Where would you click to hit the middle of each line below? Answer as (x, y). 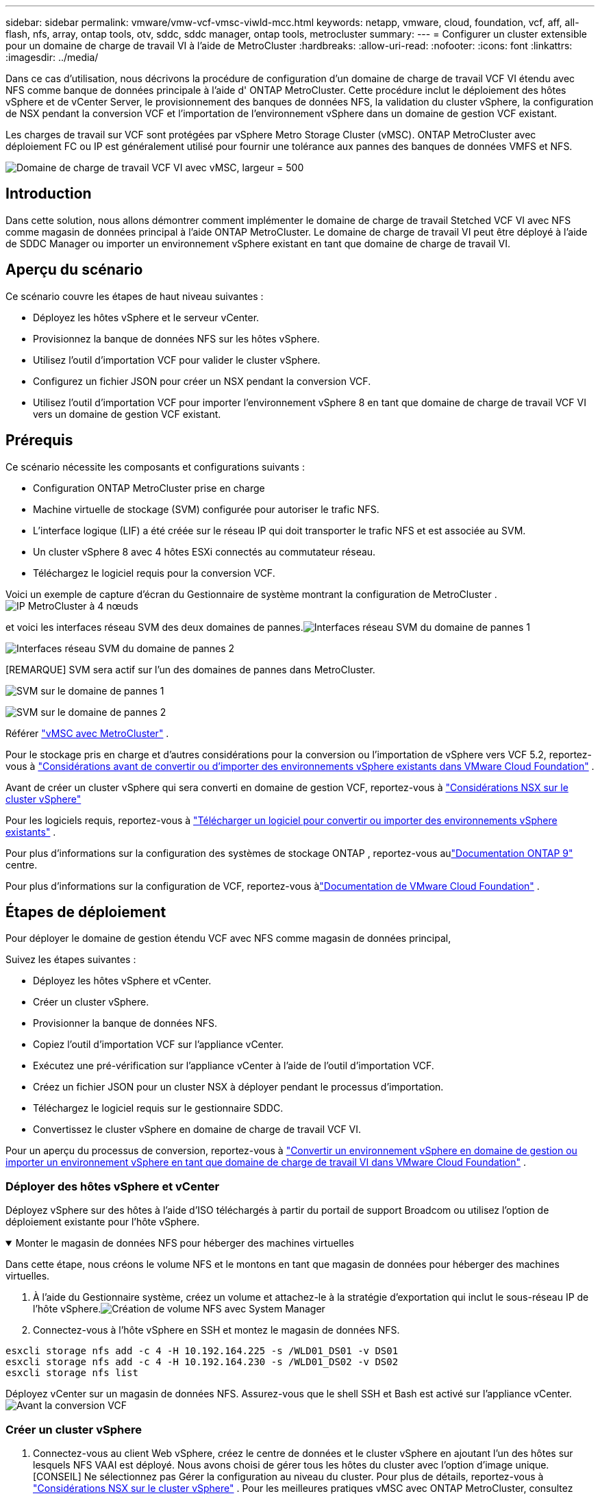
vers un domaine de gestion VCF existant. (127, 414)
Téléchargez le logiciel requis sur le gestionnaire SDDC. (158, 1108)
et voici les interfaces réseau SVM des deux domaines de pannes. (154, 627)
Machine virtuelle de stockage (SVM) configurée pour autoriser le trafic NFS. (206, 509)
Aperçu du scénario (74, 270)
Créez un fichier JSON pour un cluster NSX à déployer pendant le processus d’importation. (238, 1087)
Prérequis (39, 440)
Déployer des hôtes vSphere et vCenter (113, 1186)
